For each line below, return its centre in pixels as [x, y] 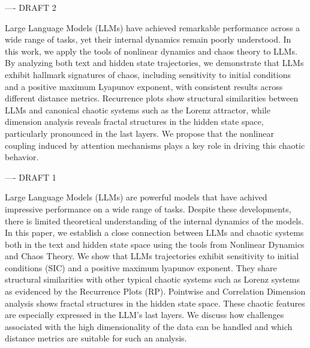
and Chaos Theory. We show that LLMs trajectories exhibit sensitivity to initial [152, 256]
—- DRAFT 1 [31, 177]
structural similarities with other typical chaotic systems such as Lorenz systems [152, 279]
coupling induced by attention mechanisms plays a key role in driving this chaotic [155, 145]
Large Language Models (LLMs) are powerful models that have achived [136, 197]
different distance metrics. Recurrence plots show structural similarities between [152, 98]
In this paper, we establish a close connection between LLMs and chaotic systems [154, 232]
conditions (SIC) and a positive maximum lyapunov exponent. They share [141, 267]
